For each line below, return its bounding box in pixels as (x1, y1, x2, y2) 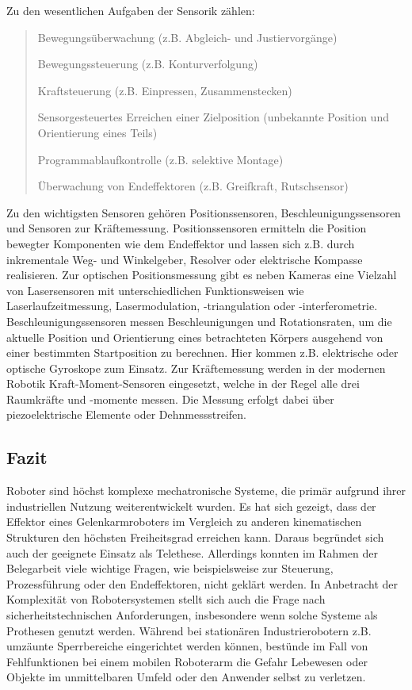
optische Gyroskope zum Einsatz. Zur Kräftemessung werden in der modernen (6, 359, 386, 376)
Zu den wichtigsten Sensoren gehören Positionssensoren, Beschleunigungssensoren (6, 204, 401, 220)
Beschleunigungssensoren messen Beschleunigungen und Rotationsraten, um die (6, 312, 392, 329)
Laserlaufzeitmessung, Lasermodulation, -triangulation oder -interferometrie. (6, 297, 378, 314)
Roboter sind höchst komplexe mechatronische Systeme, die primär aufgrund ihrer (6, 482, 406, 499)
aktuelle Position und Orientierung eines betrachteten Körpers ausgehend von (6, 328, 383, 345)
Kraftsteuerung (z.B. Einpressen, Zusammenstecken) (37, 82, 292, 98)
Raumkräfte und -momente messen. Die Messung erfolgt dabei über (6, 390, 334, 407)
